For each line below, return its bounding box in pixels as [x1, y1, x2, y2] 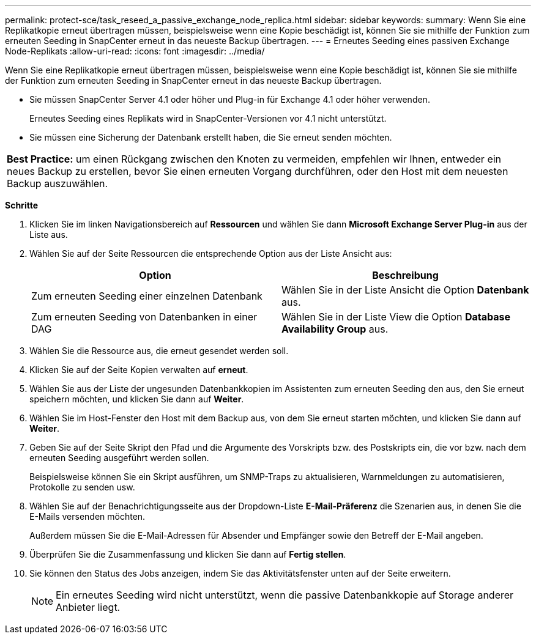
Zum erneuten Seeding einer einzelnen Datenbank [31, 290, 262, 302]
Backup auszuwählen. [7, 177, 108, 190]
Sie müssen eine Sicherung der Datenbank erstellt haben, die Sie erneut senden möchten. [29, 132, 392, 142]
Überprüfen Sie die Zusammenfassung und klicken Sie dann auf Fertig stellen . [29, 549, 346, 560]
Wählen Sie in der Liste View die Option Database [281, 311, 511, 323]
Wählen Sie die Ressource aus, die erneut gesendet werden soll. [29, 345, 289, 356]
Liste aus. [29, 229, 68, 240]
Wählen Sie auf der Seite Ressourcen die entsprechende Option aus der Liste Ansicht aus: [29, 248, 392, 259]
